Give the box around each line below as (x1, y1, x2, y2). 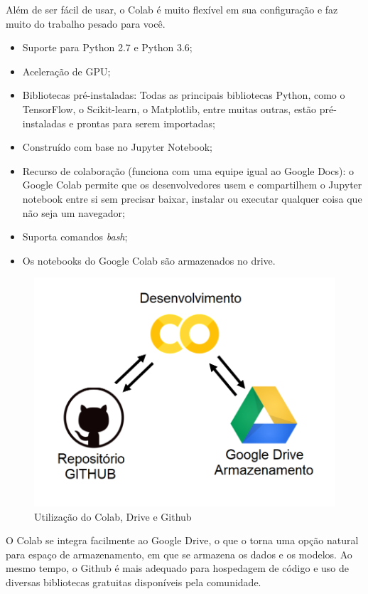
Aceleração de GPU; (22, 63, 111, 78)
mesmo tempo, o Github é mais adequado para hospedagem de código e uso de (6, 561, 350, 576)
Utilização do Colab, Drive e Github (34, 509, 192, 524)
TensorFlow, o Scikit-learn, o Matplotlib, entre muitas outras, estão (22, 101, 317, 116)
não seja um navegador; (22, 205, 125, 220)
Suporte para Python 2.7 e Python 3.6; (22, 40, 193, 55)
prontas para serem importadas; (77, 115, 216, 130)
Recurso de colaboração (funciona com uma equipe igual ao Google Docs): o (22, 163, 354, 178)
